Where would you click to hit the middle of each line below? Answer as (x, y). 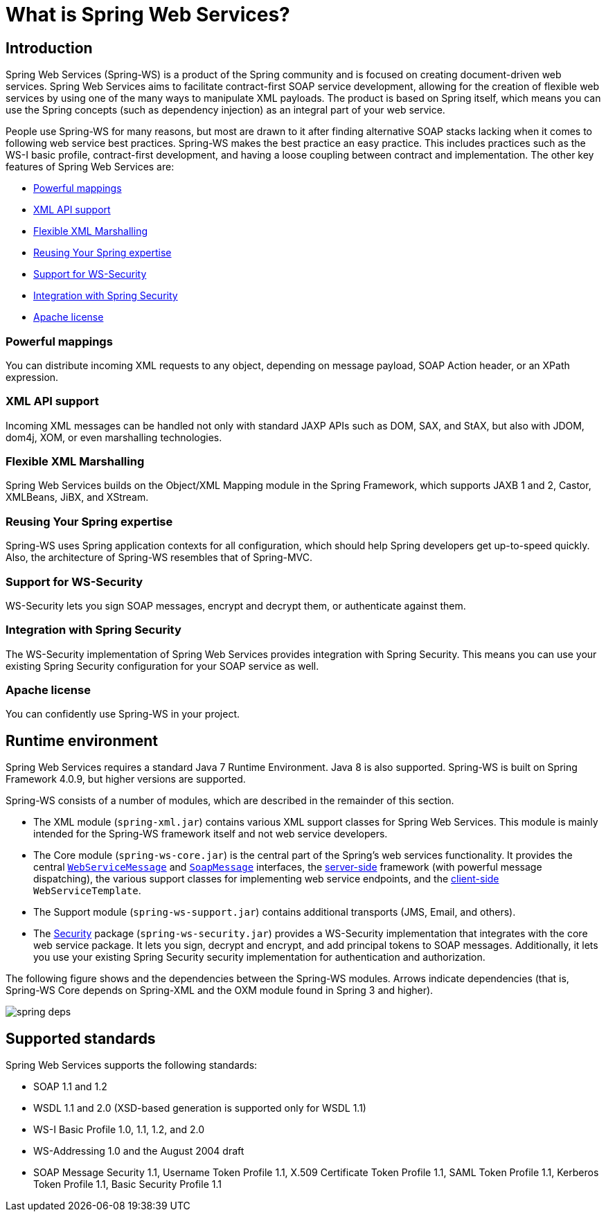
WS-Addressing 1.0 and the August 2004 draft (139, 1151)
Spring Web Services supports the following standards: (132, 1065)
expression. (32, 377)
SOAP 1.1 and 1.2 (70, 1087)
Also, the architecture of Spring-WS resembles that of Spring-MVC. (159, 558)
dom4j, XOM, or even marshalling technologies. (114, 437)
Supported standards (81, 1038)
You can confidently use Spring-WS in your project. (123, 714)
